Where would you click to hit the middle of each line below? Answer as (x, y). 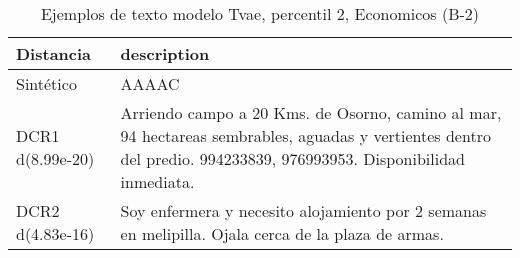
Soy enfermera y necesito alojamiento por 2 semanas (303, 210)
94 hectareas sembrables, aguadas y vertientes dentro (305, 135)
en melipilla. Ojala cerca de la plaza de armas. (282, 233)
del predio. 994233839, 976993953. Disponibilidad (292, 158)
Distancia (54, 53)
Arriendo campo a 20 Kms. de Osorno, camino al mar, (311, 112)
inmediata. (157, 181)
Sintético (46, 83)
